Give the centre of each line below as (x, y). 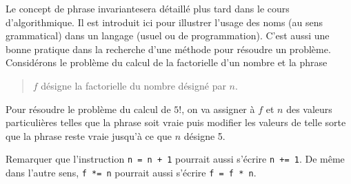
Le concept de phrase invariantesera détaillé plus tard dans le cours (148, 8)
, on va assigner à (218, 109)
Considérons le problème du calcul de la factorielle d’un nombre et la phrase (167, 62)
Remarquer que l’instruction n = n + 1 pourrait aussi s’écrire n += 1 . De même (175, 159)
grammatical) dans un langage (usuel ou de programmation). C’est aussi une (168, 35)
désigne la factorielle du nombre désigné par (133, 85)
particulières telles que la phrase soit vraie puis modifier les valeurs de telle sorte (176, 122)
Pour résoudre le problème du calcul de (88, 109)
